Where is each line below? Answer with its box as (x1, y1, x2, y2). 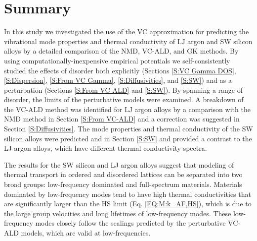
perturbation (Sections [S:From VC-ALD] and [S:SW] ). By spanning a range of (4, 84, 243, 95)
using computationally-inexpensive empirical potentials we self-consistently (4, 55, 230, 65)
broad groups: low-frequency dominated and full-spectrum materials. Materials (4, 179, 242, 189)
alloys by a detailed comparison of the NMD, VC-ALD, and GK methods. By (4, 46, 239, 56)
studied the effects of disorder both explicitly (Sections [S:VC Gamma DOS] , (4, 65, 236, 75)
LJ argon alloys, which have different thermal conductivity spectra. (4, 143, 207, 153)
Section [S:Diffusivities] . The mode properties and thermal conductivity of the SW (4, 123, 253, 134)
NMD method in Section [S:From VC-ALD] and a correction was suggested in (4, 114, 240, 124)
